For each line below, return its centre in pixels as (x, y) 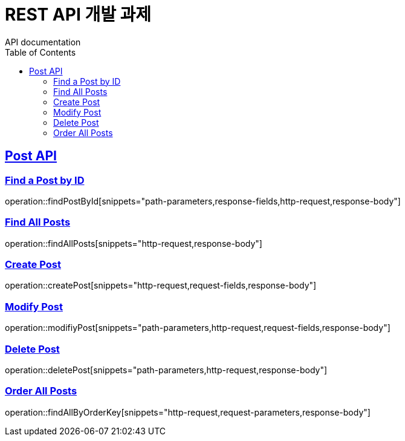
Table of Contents (40, 52)
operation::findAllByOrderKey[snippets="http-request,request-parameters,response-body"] (188, 412)
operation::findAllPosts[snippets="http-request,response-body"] (134, 243)
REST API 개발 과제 (78, 15)
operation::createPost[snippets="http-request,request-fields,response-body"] (161, 286)
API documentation (43, 42)
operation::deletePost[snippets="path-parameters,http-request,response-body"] (166, 370)
